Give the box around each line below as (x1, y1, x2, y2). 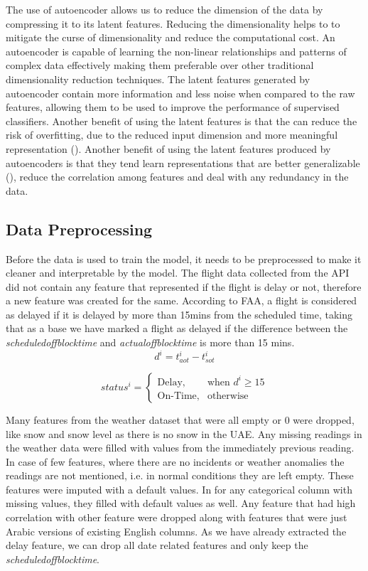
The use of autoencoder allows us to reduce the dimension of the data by (6, 2, 323, 16)
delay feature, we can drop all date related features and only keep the (6, 538, 308, 553)
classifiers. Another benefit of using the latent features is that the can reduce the (6, 113, 357, 128)
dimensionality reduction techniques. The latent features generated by (6, 71, 310, 86)
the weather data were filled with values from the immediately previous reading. (6, 440, 355, 455)
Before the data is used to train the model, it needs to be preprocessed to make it (6, 251, 362, 266)
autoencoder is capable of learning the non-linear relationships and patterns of (6, 43, 347, 58)
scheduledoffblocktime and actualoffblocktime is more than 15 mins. (6, 335, 295, 350)
